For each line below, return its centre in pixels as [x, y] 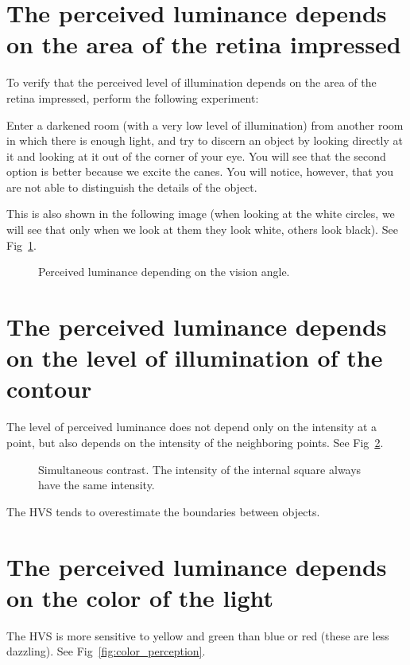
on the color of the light [140, 597]
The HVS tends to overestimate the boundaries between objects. [163, 511]
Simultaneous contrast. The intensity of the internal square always [200, 469]
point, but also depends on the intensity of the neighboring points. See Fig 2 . [195, 442]
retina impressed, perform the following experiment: [133, 97]
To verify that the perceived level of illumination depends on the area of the [191, 82]
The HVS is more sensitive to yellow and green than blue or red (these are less [198, 635]
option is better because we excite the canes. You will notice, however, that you [200, 171]
